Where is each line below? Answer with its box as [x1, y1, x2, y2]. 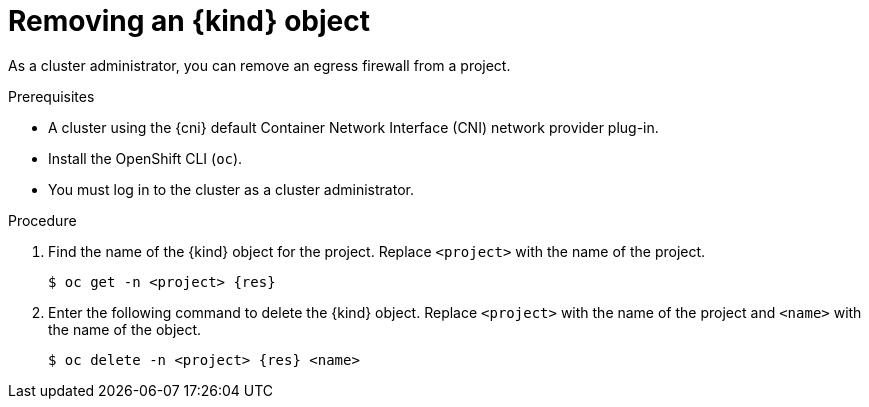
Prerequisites [8, 87, 95, 105]
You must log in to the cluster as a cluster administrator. [48, 180, 414, 198]
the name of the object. [48, 320, 202, 338]
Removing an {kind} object [8, 4, 371, 38]
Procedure [8, 211, 77, 229]
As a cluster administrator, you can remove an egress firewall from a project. [8, 56, 511, 74]
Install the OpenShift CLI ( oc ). [48, 149, 243, 167]
